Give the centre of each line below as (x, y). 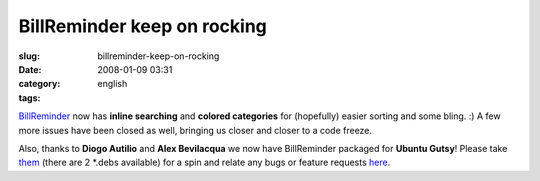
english (112, 84)
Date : (30, 69)
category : (39, 84)
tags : (29, 97)
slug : (29, 56)
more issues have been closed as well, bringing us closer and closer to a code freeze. (195, 130)
